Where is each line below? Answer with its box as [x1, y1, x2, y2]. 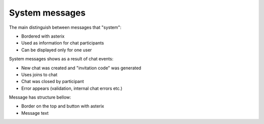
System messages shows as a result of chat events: [9, 56, 113, 62]
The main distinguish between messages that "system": [9, 24, 122, 30]
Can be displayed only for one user [21, 47, 92, 53]
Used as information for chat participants [21, 40, 104, 46]
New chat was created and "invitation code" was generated [21, 65, 141, 71]
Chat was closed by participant [21, 79, 84, 84]
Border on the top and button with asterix [21, 103, 105, 109]
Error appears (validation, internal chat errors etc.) [21, 85, 123, 91]
